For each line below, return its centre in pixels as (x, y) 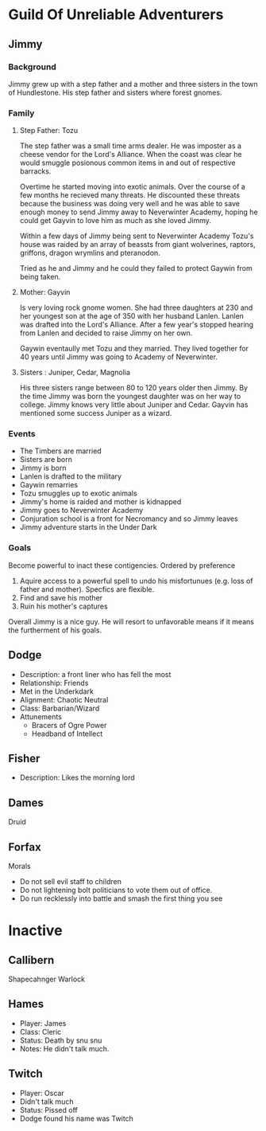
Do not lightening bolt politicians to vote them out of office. (116, 890)
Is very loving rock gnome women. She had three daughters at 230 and (136, 307)
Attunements (40, 716)
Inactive (35, 931)
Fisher (24, 758)
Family (21, 113)
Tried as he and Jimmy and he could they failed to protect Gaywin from (136, 268)
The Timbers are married (60, 451)
